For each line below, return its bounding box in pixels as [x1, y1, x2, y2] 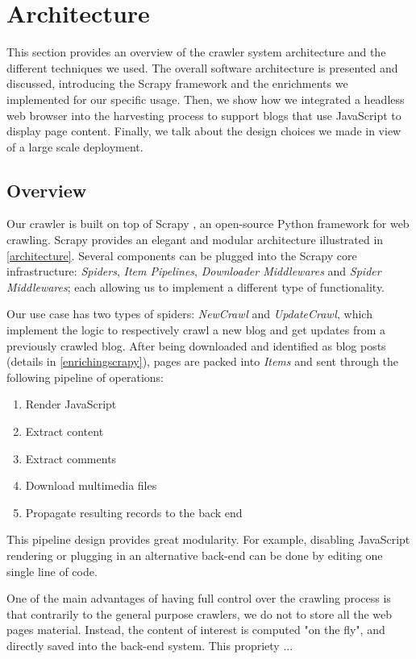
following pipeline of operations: [6, 368, 164, 385]
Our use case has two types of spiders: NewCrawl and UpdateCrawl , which [6, 305, 372, 322]
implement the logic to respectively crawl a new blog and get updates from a [6, 321, 386, 338]
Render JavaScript [25, 396, 117, 412]
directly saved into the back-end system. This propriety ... [6, 636, 293, 653]
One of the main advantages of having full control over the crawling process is [6, 590, 391, 607]
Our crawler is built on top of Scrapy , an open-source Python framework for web [6, 215, 410, 232]
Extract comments [25, 450, 117, 466]
